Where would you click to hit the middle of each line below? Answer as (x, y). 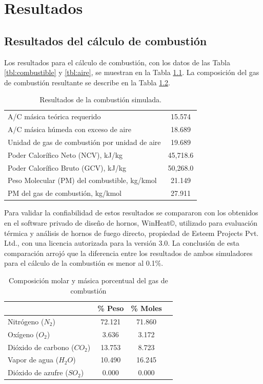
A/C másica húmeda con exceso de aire (69, 129)
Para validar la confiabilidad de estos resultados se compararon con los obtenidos (131, 213)
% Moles (146, 308)
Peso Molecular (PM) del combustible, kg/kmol (82, 180)
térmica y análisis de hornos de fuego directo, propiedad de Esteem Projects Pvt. (131, 233)
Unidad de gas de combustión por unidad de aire (84, 142)
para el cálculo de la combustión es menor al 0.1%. (84, 263)
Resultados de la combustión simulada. (101, 99)
